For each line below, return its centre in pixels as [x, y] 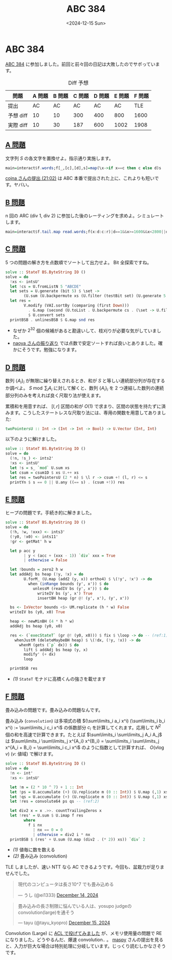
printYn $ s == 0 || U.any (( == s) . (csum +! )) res [67, 482]
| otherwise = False [46, 560]
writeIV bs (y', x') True [65, 593]
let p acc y [23, 551]
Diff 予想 [78, 83]
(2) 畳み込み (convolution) [40, 856]
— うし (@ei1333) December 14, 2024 [58, 895]
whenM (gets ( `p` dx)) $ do [49, 645]
